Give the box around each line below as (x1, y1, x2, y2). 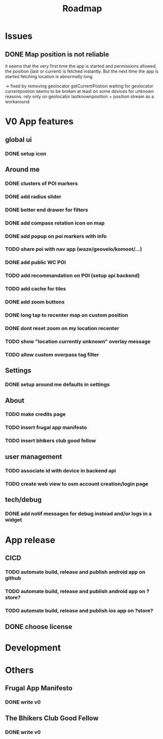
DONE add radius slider (5, 193, 62, 200)
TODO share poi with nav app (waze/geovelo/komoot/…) (5, 246, 142, 253)
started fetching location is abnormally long (5, 74, 93, 79)
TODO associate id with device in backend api (5, 467, 116, 474)
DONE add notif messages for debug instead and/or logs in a (5, 510, 152, 517)
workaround (5, 99, 30, 105)
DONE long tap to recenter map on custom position (5, 312, 128, 319)
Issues (5, 30, 33, 42)
